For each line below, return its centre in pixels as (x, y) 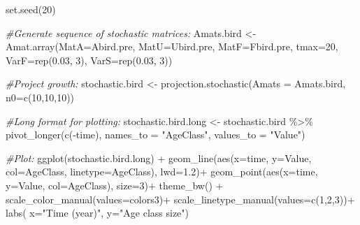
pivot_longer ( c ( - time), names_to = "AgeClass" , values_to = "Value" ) (156, 135)
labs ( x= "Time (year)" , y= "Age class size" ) (98, 213)
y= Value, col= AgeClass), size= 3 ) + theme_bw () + (115, 185)
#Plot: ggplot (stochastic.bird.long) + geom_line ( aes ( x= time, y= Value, (159, 158)
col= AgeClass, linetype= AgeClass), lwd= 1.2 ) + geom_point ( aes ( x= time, (162, 172)
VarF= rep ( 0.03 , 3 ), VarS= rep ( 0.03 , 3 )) (89, 60)
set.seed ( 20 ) (31, 9)
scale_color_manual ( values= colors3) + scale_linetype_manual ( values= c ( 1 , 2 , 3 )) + (180, 199)
